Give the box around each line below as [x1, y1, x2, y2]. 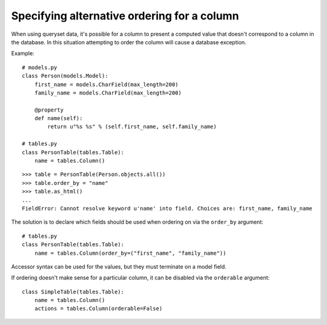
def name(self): [34, 115, 83, 122]
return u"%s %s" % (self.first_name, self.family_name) [47, 123, 217, 130]
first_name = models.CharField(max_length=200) [34, 81, 179, 88]
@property [34, 106, 64, 113]
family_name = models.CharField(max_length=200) [34, 89, 182, 96]
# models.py [22, 64, 58, 71]
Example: [11, 50, 35, 57]
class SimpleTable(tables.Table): [22, 288, 124, 295]
